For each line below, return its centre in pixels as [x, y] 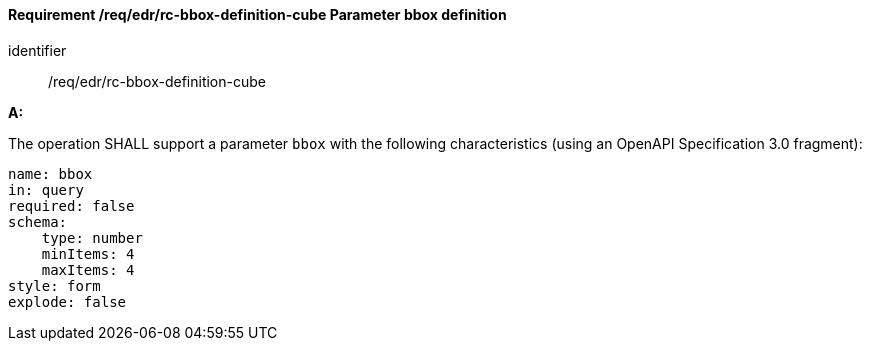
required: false [71, 205]
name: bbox [50, 173]
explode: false [67, 301]
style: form [54, 285]
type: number [92, 237]
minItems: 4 [88, 253]
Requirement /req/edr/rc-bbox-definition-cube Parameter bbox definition [257, 14]
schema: [38, 221]
